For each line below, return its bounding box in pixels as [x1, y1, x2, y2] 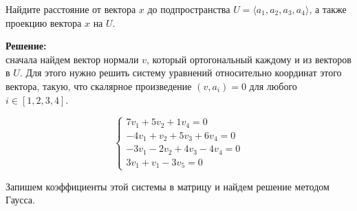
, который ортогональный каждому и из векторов [146, 52, 351, 66]
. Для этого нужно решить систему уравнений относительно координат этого [19, 65, 342, 80]
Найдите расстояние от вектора [6, 2, 136, 16]
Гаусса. [6, 192, 35, 207]
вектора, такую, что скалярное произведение [6, 78, 192, 93]
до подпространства [147, 2, 230, 16]
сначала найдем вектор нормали [6, 52, 139, 66]
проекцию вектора [6, 15, 82, 30]
